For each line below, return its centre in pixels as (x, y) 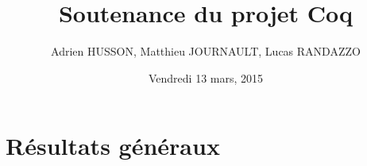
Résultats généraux (113, 146)
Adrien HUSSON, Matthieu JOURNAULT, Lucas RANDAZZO (206, 51)
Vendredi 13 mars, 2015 (206, 77)
